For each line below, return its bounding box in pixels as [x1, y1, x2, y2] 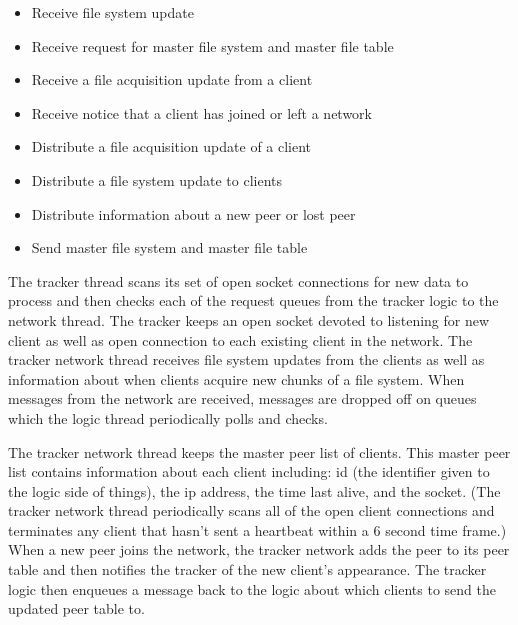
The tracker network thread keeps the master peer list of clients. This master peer [8, 441, 511, 462]
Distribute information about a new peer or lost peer [31, 203, 356, 224]
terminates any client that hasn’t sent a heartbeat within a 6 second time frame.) [8, 519, 507, 540]
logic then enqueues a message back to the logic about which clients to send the [8, 578, 496, 599]
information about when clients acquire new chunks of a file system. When [8, 368, 465, 389]
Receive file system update [31, 2, 194, 22]
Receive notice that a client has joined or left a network [31, 102, 372, 123]
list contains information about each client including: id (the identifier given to [8, 461, 490, 482]
